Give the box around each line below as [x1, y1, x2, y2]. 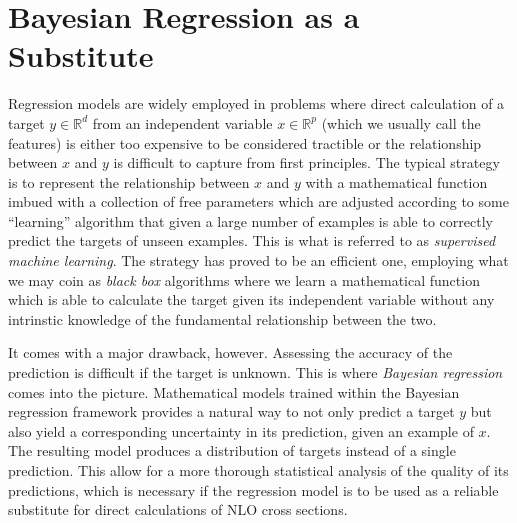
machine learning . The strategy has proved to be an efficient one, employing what [8, 250, 509, 271]
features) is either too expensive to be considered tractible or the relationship [8, 132, 482, 153]
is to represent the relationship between [8, 171, 250, 192]
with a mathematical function [305, 171, 488, 192]
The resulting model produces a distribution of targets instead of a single [8, 440, 456, 461]
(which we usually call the [321, 112, 481, 133]
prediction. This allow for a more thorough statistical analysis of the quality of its [8, 460, 509, 480]
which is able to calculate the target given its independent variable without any [8, 289, 495, 310]
